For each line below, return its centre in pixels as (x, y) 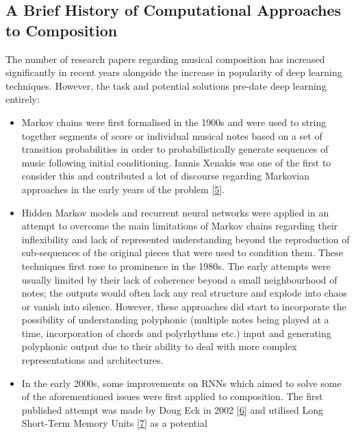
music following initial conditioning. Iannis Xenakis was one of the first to (176, 162)
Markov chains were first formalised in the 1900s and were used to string (174, 122)
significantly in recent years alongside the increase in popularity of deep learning (174, 72)
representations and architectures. (92, 360)
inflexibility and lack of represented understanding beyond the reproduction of (186, 239)
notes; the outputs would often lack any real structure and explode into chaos (184, 293)
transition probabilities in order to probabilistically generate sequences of (175, 149)
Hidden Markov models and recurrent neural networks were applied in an (175, 212)
